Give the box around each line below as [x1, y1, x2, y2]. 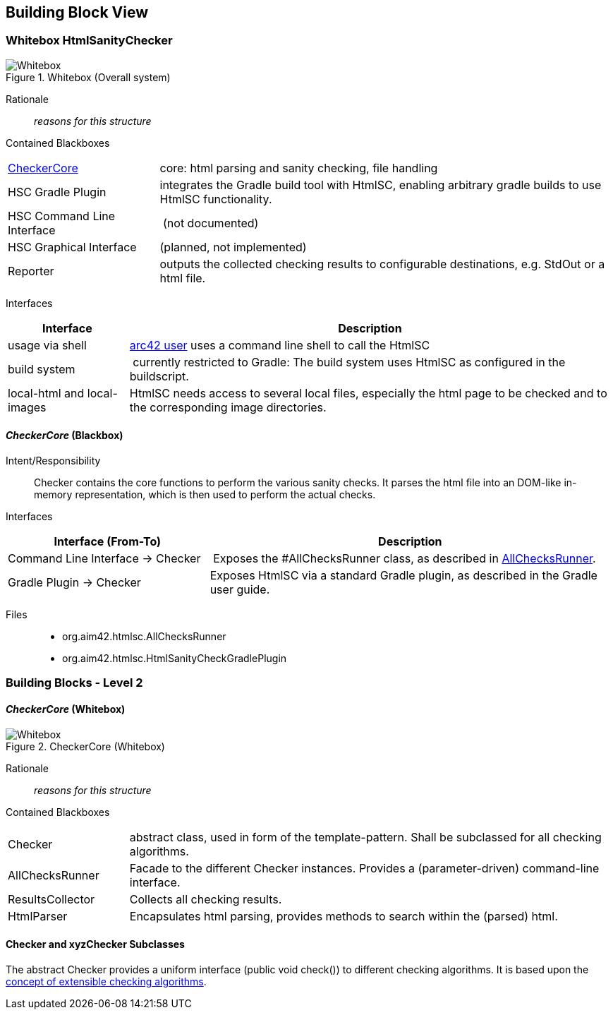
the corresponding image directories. [129, 400, 327, 414]
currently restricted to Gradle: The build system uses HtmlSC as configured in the [133, 354, 566, 369]
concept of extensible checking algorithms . [6, 975, 207, 987]
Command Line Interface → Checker [8, 551, 201, 566]
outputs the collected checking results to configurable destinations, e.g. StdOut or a [159, 256, 605, 271]
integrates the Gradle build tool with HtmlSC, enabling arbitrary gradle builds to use [159, 177, 602, 192]
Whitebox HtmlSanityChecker [6, 33, 173, 48]
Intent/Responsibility [6, 455, 101, 467]
